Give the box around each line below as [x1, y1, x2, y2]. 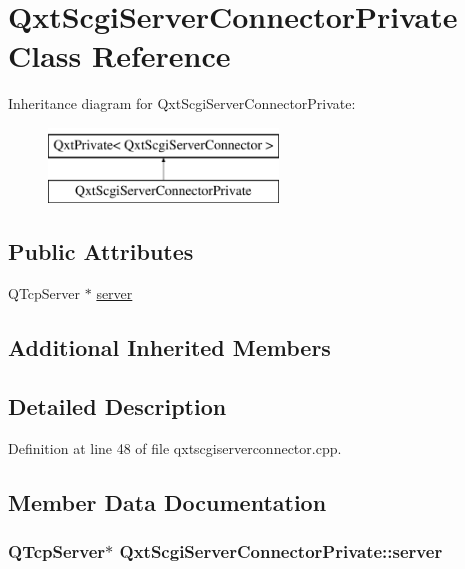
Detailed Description [8, 391, 227, 422]
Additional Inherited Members [8, 332, 331, 363]
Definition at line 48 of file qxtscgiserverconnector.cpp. [8, 437, 342, 458]
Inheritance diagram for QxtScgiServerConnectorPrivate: [8, 93, 356, 114]
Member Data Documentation [8, 486, 327, 517]
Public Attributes [8, 236, 194, 267]
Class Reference [8, 35, 231, 76]
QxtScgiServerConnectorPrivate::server [119, 539, 443, 564]
